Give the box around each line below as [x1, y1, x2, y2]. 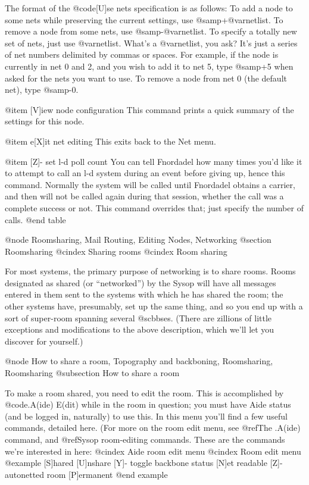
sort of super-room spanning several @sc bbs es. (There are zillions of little [5, 311, 272, 324]
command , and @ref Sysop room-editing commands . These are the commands [5, 433, 285, 445]
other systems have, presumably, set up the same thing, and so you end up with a [5, 300, 303, 312]
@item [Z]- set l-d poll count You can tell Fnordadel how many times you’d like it [5, 155, 302, 167]
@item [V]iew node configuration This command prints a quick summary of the [5, 103, 294, 115]
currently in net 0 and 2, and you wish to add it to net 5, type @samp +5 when [5, 60, 294, 72]
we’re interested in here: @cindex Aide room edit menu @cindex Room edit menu [5, 445, 301, 457]
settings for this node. [5, 115, 85, 127]
